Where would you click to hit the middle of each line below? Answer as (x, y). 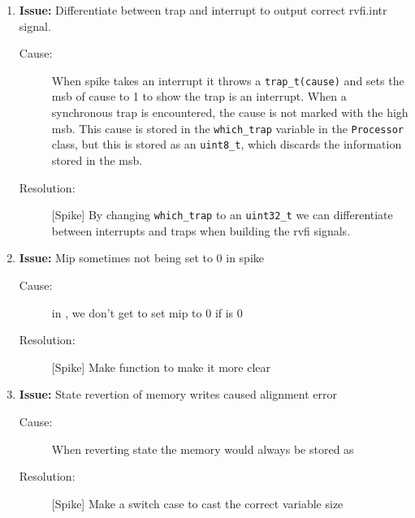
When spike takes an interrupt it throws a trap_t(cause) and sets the (228, 80)
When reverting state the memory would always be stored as (203, 449)
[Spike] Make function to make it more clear (161, 367)
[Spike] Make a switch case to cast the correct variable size (197, 503)
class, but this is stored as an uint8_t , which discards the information (227, 144)
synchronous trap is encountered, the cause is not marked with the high (230, 112)
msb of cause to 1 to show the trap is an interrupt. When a (199, 96)
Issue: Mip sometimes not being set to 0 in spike (142, 258)
